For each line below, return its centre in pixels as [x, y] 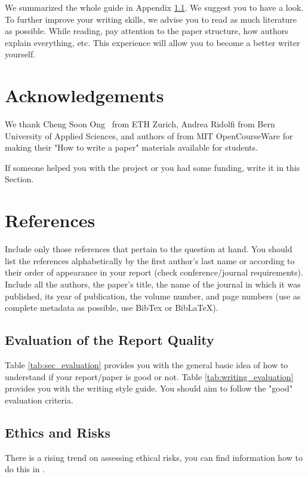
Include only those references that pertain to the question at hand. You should [149, 249]
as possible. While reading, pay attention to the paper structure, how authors [147, 31]
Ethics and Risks [58, 432]
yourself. [20, 54]
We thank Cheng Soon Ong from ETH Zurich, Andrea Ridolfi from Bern [140, 124]
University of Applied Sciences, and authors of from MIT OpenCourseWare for [149, 135]
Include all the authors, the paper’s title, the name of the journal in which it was [153, 284]
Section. [19, 179]
